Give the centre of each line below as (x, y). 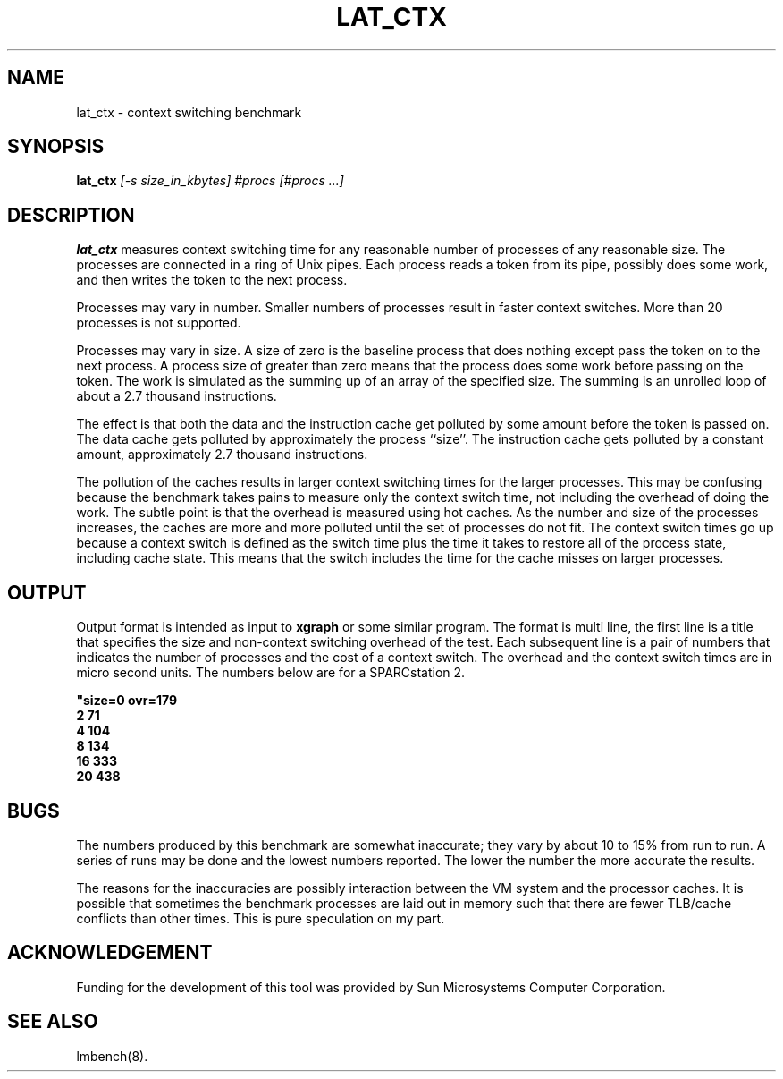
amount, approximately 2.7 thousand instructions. (222, 455)
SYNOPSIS (56, 147)
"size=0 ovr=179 (127, 701)
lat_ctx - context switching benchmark (189, 112)
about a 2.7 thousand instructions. (177, 396)
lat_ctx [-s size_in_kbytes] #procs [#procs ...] (210, 181)
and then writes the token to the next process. (212, 280)
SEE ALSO (53, 1022)
